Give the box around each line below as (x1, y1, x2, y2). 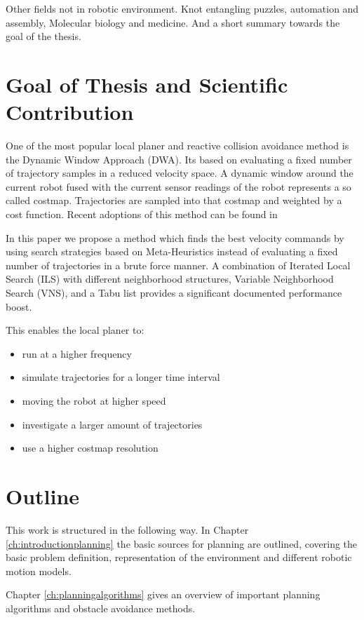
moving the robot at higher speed (22, 393, 166, 407)
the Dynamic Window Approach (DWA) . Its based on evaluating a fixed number (6, 151, 352, 166)
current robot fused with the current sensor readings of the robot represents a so (6, 179, 351, 194)
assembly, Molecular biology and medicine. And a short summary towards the (6, 15, 340, 29)
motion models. (6, 563, 72, 578)
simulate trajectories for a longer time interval (22, 370, 220, 384)
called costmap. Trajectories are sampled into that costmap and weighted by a (6, 193, 342, 208)
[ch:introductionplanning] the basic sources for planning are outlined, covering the (6, 536, 358, 551)
